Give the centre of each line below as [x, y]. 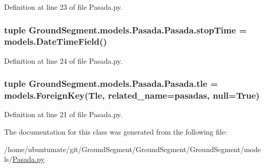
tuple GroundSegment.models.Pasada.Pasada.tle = [111, 83]
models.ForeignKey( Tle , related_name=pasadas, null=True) [132, 95]
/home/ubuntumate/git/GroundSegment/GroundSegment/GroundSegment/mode [132, 149]
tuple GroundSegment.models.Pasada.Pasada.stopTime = [126, 30]
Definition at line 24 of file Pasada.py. [63, 60]
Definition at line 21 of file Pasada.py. [63, 114]
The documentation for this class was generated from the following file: [116, 132]
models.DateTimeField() [56, 41]
